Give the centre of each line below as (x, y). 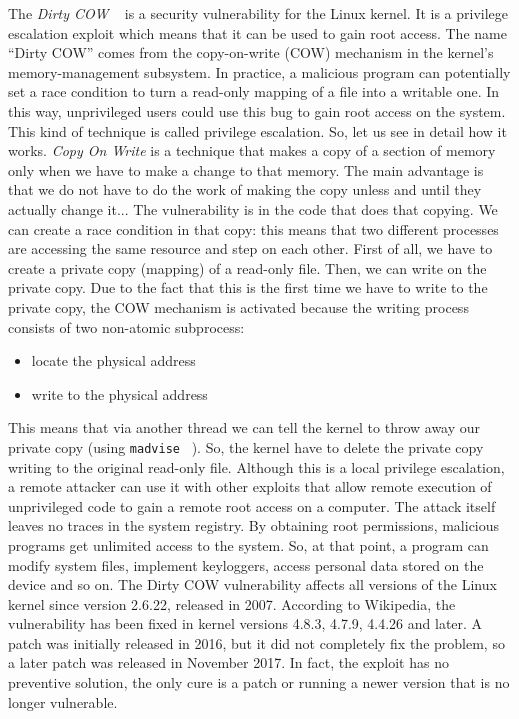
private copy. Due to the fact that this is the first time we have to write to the (248, 287)
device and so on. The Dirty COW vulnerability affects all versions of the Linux (252, 584)
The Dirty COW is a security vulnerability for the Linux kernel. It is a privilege (258, 13)
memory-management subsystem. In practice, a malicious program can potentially (259, 71)
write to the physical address (119, 393)
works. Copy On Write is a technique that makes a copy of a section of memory (252, 150)
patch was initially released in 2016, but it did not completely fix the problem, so (256, 642)
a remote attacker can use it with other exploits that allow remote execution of (250, 486)
